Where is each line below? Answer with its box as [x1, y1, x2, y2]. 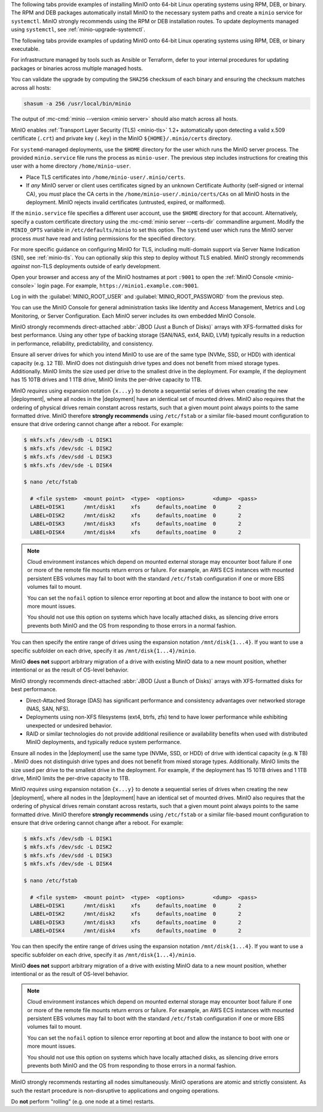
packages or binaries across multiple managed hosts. [11, 65, 143, 72]
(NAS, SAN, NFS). [26, 705, 70, 712]
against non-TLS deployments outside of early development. [11, 262, 161, 269]
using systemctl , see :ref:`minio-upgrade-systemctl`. [11, 26, 146, 33]
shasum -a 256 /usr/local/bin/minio [23, 100, 132, 107]
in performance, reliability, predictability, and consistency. [11, 340, 154, 347]
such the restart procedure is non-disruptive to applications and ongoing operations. [11, 1087, 220, 1094]
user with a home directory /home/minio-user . [11, 162, 131, 170]
